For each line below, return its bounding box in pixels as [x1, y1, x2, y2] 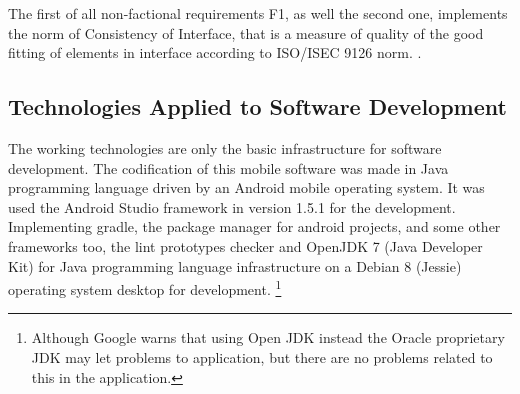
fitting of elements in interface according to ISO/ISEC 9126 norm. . [8, 42, 422, 63]
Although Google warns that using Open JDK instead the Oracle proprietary [31, 327, 505, 348]
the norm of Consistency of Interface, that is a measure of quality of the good [8, 22, 484, 43]
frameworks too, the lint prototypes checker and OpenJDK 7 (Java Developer [8, 235, 483, 256]
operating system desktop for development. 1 [8, 276, 282, 299]
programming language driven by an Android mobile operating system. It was [8, 177, 485, 198]
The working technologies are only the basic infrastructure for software [8, 137, 442, 158]
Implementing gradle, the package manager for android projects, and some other [8, 216, 501, 237]
